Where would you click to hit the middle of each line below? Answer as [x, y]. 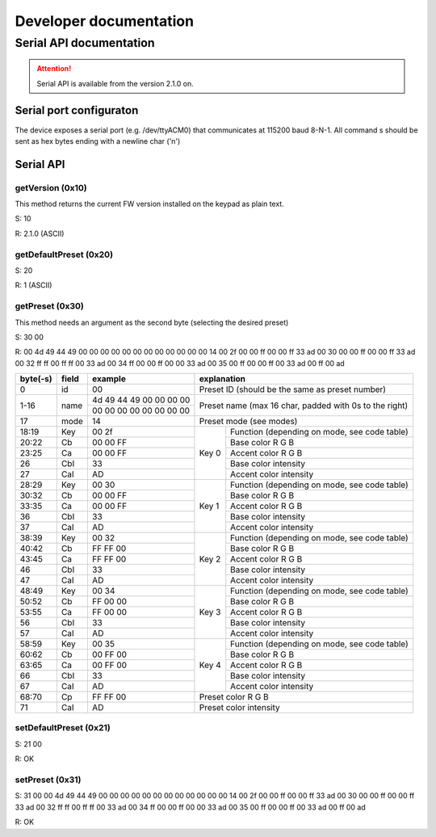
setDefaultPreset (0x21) [63, 728]
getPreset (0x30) [49, 306]
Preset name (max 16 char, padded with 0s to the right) [304, 406]
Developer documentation [104, 21]
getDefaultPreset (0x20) [64, 254]
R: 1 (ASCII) [34, 285]
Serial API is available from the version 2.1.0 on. [115, 83]
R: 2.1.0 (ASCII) [40, 233]
